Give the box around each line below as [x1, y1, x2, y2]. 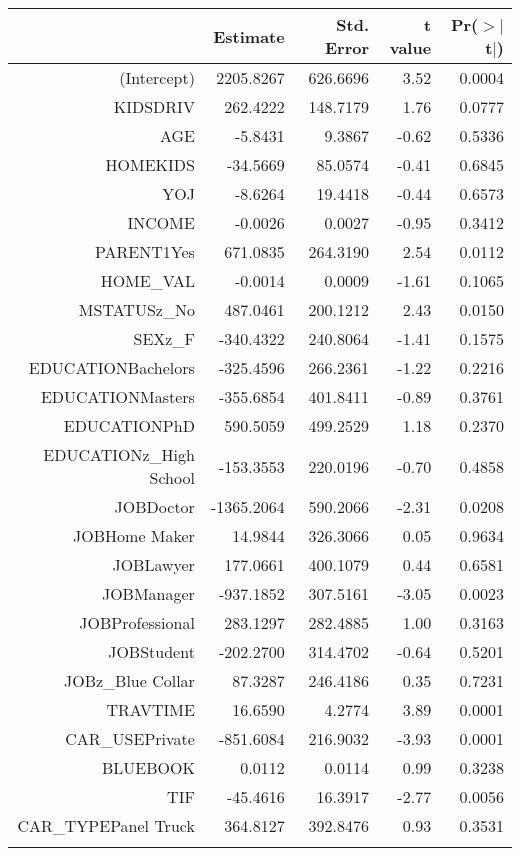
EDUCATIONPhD [63, 414, 195, 437]
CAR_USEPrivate [65, 727, 195, 750]
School [149, 466, 195, 489]
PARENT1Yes [95, 240, 195, 263]
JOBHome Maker [73, 524, 195, 547]
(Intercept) [119, 66, 195, 89]
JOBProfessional [79, 611, 195, 634]
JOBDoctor [114, 495, 195, 518]
